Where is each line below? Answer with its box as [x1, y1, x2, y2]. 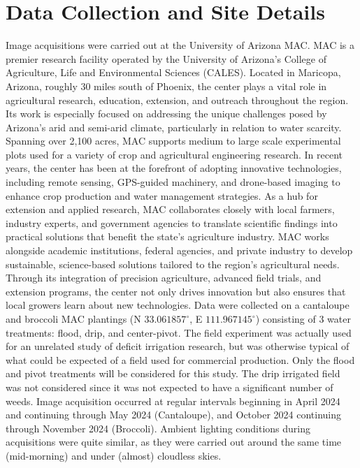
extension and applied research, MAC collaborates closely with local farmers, [6, 202, 335, 217]
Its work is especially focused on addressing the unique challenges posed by [6, 106, 327, 121]
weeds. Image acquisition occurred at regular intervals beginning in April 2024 [6, 393, 340, 408]
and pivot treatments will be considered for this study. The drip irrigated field [6, 366, 340, 381]
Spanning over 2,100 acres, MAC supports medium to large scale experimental [6, 133, 341, 148]
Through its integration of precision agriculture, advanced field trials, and [6, 270, 322, 285]
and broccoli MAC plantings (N [6, 312, 141, 326]
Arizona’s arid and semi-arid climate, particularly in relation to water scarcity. [6, 119, 342, 134]
